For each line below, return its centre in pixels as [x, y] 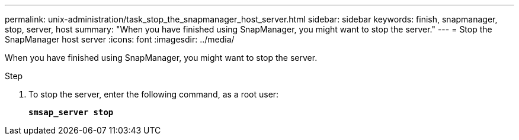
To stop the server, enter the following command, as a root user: [154, 94]
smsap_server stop [71, 112]
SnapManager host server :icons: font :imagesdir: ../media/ [120, 39]
